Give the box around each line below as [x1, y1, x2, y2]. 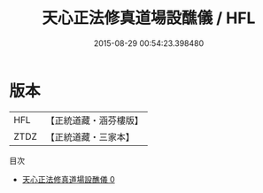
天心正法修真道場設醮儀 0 [21, 174, 115, 184]
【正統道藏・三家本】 [45, 130, 135, 143]
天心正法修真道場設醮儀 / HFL [42, 8, 256, 28]
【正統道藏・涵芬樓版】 [45, 114, 144, 127]
